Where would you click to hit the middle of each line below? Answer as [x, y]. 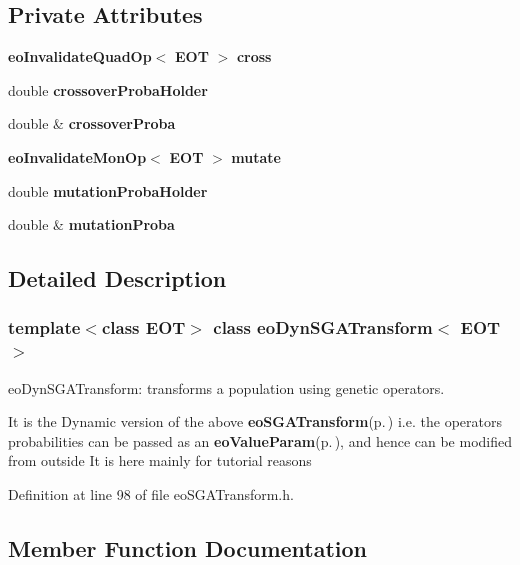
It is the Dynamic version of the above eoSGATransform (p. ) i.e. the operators [255, 421]
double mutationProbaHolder [108, 190]
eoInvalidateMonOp [77, 156]
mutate [256, 156]
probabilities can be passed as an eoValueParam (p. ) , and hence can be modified [260, 440]
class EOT [143, 327]
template [44, 327]
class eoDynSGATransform [323, 327]
